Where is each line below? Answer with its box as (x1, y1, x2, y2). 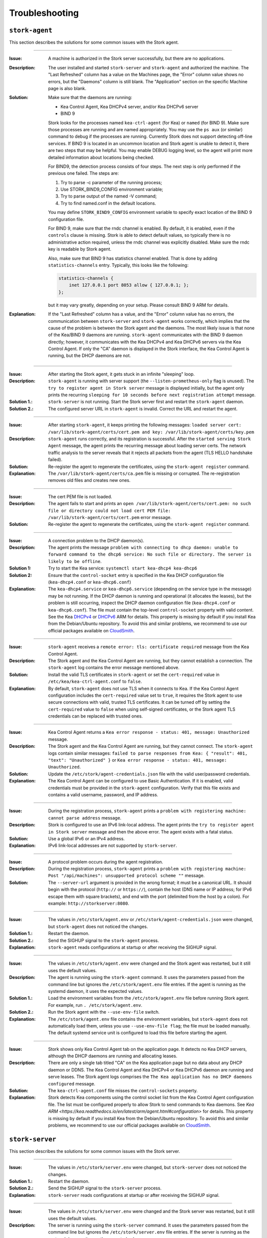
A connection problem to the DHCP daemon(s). (48, 537, 144, 543)
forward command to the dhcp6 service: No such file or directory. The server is (48, 552, 252, 557)
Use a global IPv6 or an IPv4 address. (48, 835, 125, 841)
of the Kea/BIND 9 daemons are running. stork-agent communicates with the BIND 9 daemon (48, 332, 243, 338)
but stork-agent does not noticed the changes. (48, 924, 148, 929)
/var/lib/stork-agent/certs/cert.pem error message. (48, 514, 172, 520)
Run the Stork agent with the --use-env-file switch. (48, 1009, 160, 1015)
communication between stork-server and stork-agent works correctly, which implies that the (48, 318, 250, 324)
